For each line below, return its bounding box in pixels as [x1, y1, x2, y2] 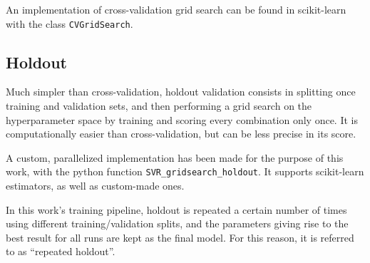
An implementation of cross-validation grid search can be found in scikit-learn [6, 2, 346, 16]
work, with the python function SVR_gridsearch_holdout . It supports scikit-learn [6, 164, 364, 179]
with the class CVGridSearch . [6, 16, 133, 31]
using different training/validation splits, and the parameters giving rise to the [6, 216, 349, 231]
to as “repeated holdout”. [6, 244, 115, 259]
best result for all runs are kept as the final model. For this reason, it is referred [6, 230, 354, 244]
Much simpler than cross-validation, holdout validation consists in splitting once [6, 84, 356, 99]
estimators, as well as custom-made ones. [6, 178, 185, 193]
